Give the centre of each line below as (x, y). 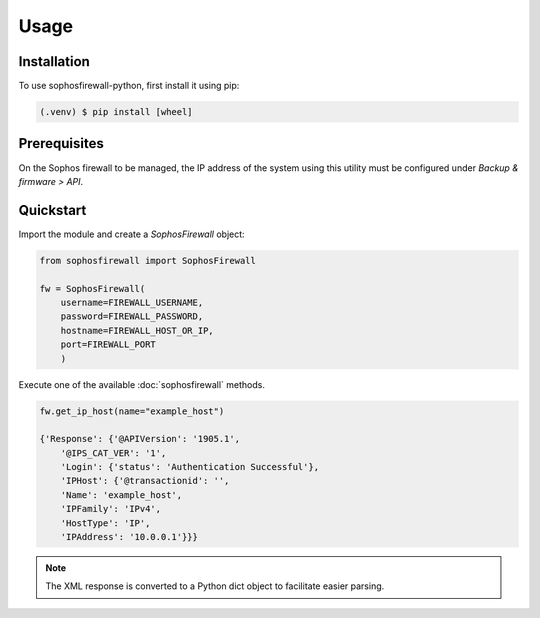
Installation (54, 61)
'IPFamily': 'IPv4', (111, 509)
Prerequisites (61, 143)
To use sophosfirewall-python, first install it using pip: (129, 86)
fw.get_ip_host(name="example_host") (132, 411)
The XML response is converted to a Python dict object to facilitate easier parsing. (215, 586)
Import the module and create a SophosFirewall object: (131, 234)
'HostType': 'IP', (105, 523)
